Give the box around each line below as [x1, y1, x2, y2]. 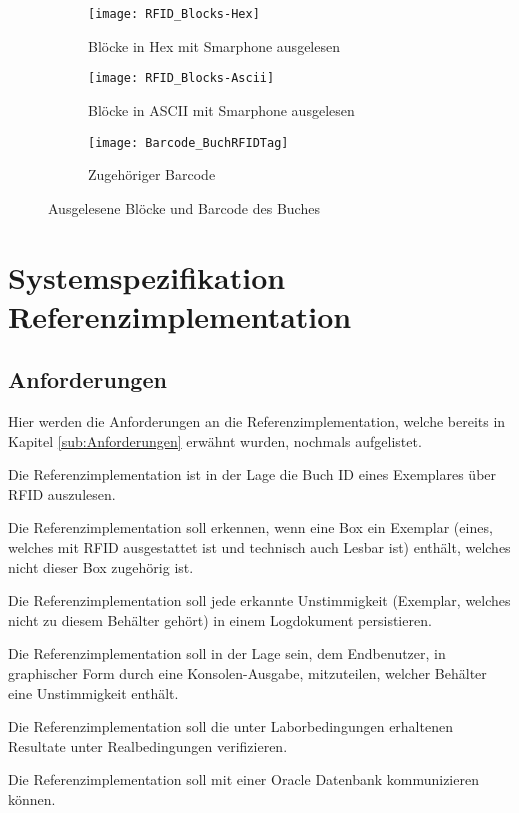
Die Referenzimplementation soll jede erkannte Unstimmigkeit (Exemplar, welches [8, 590, 511, 611]
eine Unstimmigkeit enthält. [8, 682, 179, 703]
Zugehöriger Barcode [88, 164, 216, 185]
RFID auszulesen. [8, 483, 116, 504]
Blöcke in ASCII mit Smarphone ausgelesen [88, 99, 355, 120]
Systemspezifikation [8, 256, 286, 297]
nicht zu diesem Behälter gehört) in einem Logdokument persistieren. [8, 609, 432, 630]
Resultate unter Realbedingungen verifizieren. [8, 735, 288, 756]
